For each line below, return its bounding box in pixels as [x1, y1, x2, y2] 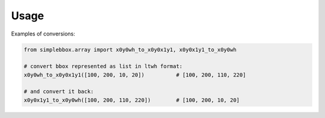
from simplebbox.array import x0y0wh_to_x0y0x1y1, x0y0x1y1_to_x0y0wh [23, 46, 237, 53]
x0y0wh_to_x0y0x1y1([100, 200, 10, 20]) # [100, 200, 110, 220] [23, 71, 246, 78]
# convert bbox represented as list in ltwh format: [23, 63, 183, 70]
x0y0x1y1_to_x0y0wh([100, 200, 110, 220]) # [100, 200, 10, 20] [23, 96, 240, 104]
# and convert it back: [23, 88, 94, 95]
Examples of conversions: [11, 30, 75, 37]
